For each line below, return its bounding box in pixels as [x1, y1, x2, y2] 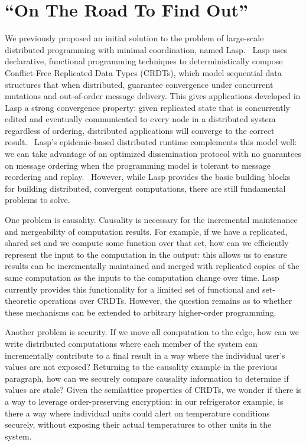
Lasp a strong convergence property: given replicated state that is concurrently [5, 101, 290, 113]
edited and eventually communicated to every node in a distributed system [5, 113, 276, 125]
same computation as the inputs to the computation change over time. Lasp [5, 271, 279, 283]
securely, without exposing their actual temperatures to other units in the [5, 418, 272, 431]
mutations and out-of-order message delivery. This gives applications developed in [5, 90, 301, 102]
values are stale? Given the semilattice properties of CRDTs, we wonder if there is [5, 383, 302, 396]
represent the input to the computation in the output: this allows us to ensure [5, 248, 288, 260]
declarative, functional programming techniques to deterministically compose [5, 55, 283, 67]
